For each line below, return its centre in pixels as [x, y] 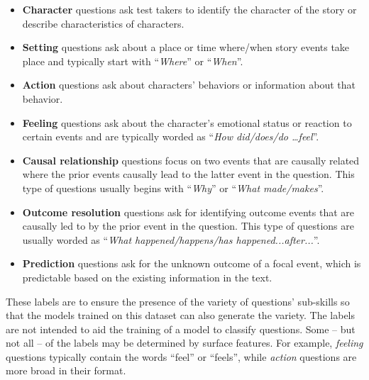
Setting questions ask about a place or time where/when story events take [186, 47]
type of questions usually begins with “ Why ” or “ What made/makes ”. [173, 188]
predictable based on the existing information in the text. [147, 277]
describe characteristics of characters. [103, 23]
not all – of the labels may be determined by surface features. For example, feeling [184, 343]
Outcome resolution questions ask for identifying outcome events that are [188, 212]
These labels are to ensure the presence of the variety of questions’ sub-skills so [178, 301]
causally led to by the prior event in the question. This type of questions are [188, 226]
